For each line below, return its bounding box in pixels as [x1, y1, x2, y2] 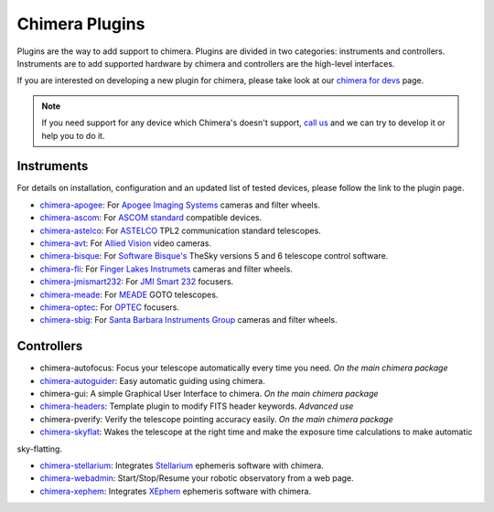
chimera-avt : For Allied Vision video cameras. [39, 238, 212, 249]
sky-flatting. [16, 443, 63, 454]
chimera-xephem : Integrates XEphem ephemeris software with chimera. [39, 485, 311, 496]
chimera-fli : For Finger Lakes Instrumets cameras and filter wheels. [39, 263, 293, 274]
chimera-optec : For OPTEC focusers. [39, 302, 180, 313]
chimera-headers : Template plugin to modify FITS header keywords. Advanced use [39, 400, 354, 411]
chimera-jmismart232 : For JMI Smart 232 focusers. [39, 276, 234, 287]
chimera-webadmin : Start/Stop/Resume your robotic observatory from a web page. [39, 473, 354, 484]
